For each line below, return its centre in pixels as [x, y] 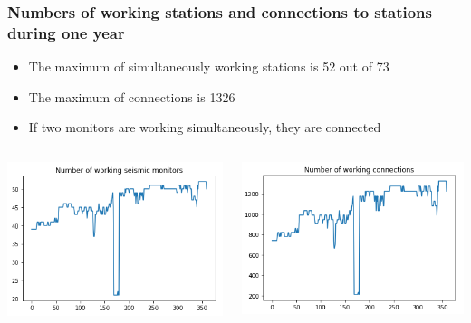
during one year [66, 32]
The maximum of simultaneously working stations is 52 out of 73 [209, 66]
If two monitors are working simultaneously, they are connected [205, 127]
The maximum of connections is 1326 [132, 96]
